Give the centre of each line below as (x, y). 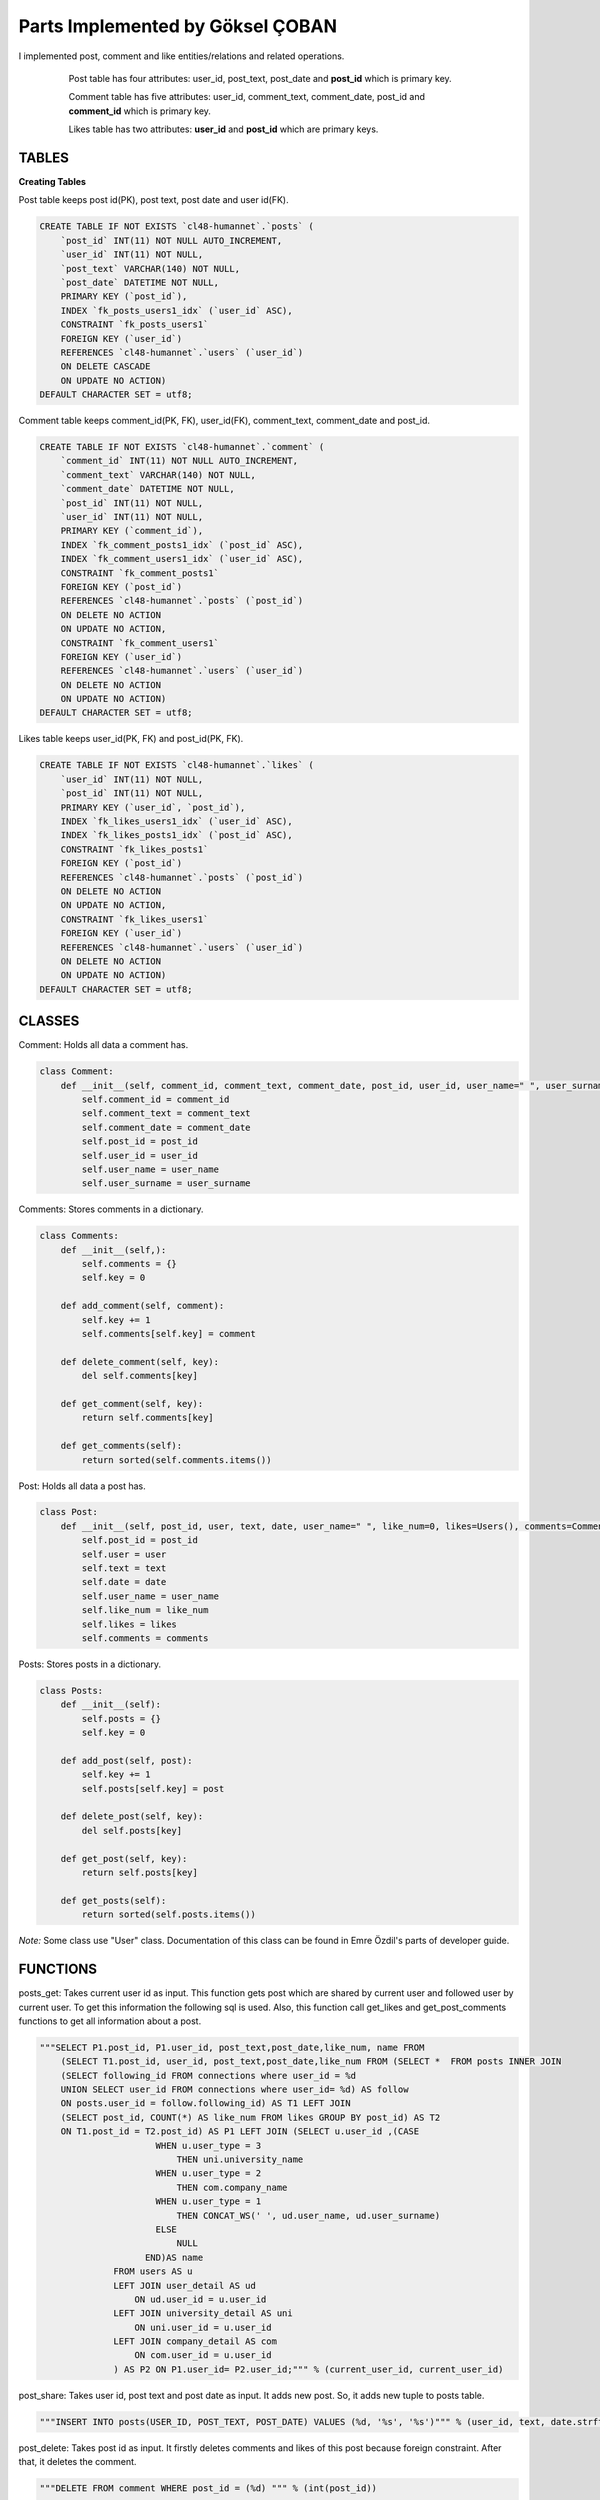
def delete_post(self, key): (132, 1816)
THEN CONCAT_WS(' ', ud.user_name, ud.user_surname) (308, 2215)
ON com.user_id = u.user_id (203, 2355)
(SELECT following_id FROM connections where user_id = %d (208, 2075)
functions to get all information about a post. (110, 2021)
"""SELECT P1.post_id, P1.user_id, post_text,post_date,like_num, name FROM (232, 2047)
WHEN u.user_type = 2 (208, 2173)
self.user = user (124, 1554)
